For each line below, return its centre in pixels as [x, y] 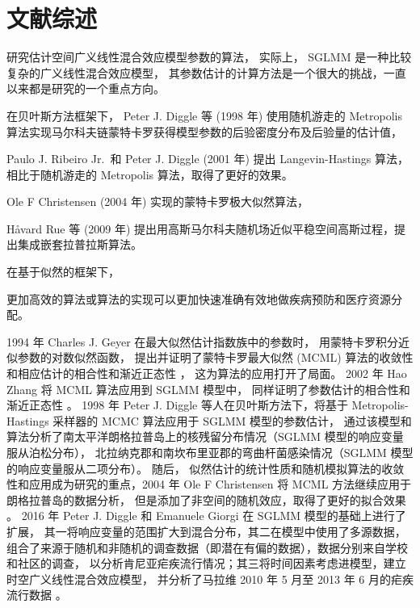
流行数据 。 [37, 595]
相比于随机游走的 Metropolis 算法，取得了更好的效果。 [150, 174]
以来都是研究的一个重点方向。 [86, 88]
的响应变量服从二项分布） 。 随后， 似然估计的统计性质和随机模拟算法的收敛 [206, 468]
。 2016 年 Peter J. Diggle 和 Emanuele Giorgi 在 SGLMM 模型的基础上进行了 [206, 516]
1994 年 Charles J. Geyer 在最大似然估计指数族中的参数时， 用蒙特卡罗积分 [202, 341]
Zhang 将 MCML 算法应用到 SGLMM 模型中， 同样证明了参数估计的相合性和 [208, 389]
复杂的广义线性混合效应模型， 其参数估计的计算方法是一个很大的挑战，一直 [206, 72]
